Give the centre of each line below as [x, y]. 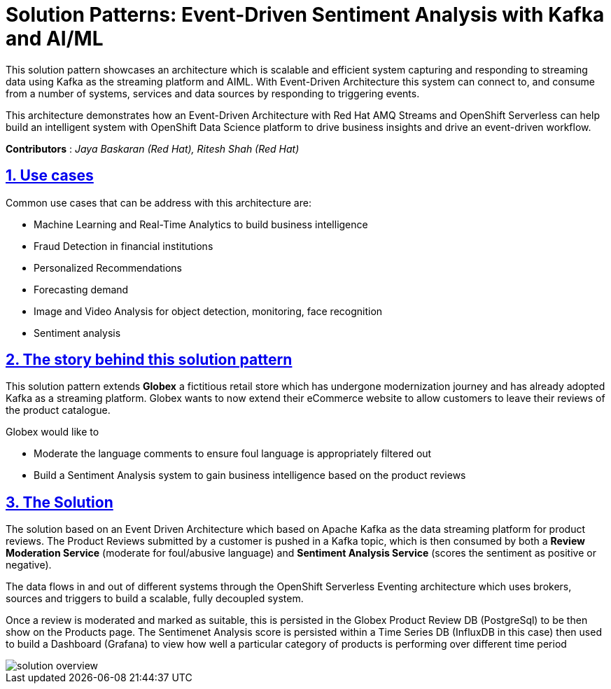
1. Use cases [50, 176]
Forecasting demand [81, 289]
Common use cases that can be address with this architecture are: [159, 202]
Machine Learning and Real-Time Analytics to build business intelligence [201, 224]
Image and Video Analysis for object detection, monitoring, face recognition [208, 311]
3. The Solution [59, 502]
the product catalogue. [58, 410]
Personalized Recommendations [108, 267]
